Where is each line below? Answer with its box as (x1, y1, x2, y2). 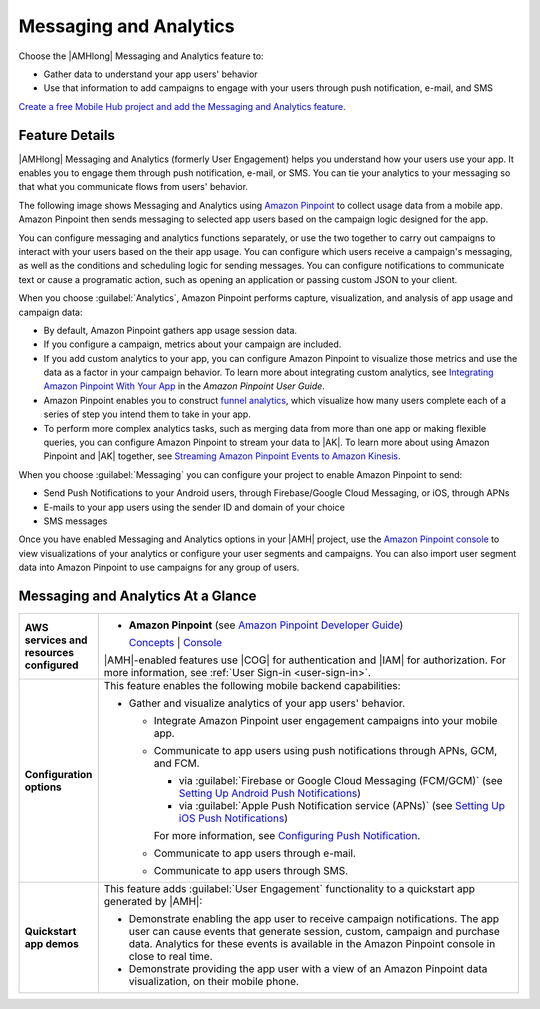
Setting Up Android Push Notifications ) (178, 786, 362, 800)
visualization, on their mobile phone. (128, 975, 300, 989)
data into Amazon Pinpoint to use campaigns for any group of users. (18, 561, 300, 574)
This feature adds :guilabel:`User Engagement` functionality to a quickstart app (103, 882, 475, 896)
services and (24, 633, 88, 647)
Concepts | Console (128, 636, 223, 650)
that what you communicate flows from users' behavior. (18, 181, 249, 193)
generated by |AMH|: (103, 895, 203, 909)
